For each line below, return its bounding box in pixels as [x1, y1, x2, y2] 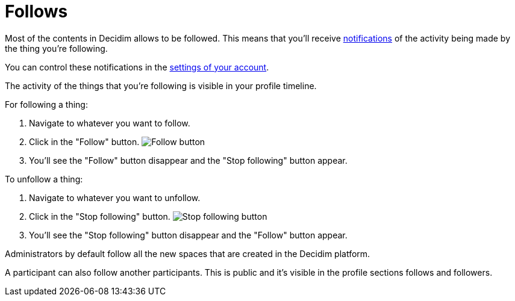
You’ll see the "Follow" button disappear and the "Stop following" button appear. [29, 155, 348, 166]
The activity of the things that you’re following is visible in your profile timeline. [5, 80, 317, 91]
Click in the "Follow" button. [29, 136, 140, 147]
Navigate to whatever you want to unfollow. [29, 192, 201, 203]
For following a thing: [5, 99, 88, 110]
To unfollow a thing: [5, 173, 83, 184]
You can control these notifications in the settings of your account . [5, 61, 269, 72]
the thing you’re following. [5, 43, 108, 54]
